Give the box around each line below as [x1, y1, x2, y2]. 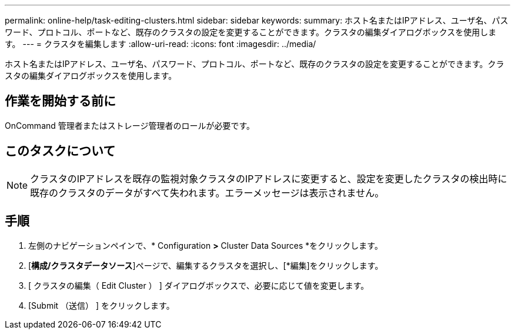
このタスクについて [5, 143, 116, 159]
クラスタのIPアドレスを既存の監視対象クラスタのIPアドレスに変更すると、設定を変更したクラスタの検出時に [30, 172, 507, 185]
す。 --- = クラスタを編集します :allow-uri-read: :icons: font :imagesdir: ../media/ [5, 39, 316, 49]
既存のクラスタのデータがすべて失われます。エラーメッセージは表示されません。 [30, 186, 384, 199]
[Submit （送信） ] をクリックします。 [28, 300, 175, 310]
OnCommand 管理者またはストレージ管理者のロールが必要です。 [5, 120, 255, 131]
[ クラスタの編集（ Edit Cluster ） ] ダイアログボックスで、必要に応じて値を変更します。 [28, 280, 369, 290]
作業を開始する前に [5, 93, 116, 109]
